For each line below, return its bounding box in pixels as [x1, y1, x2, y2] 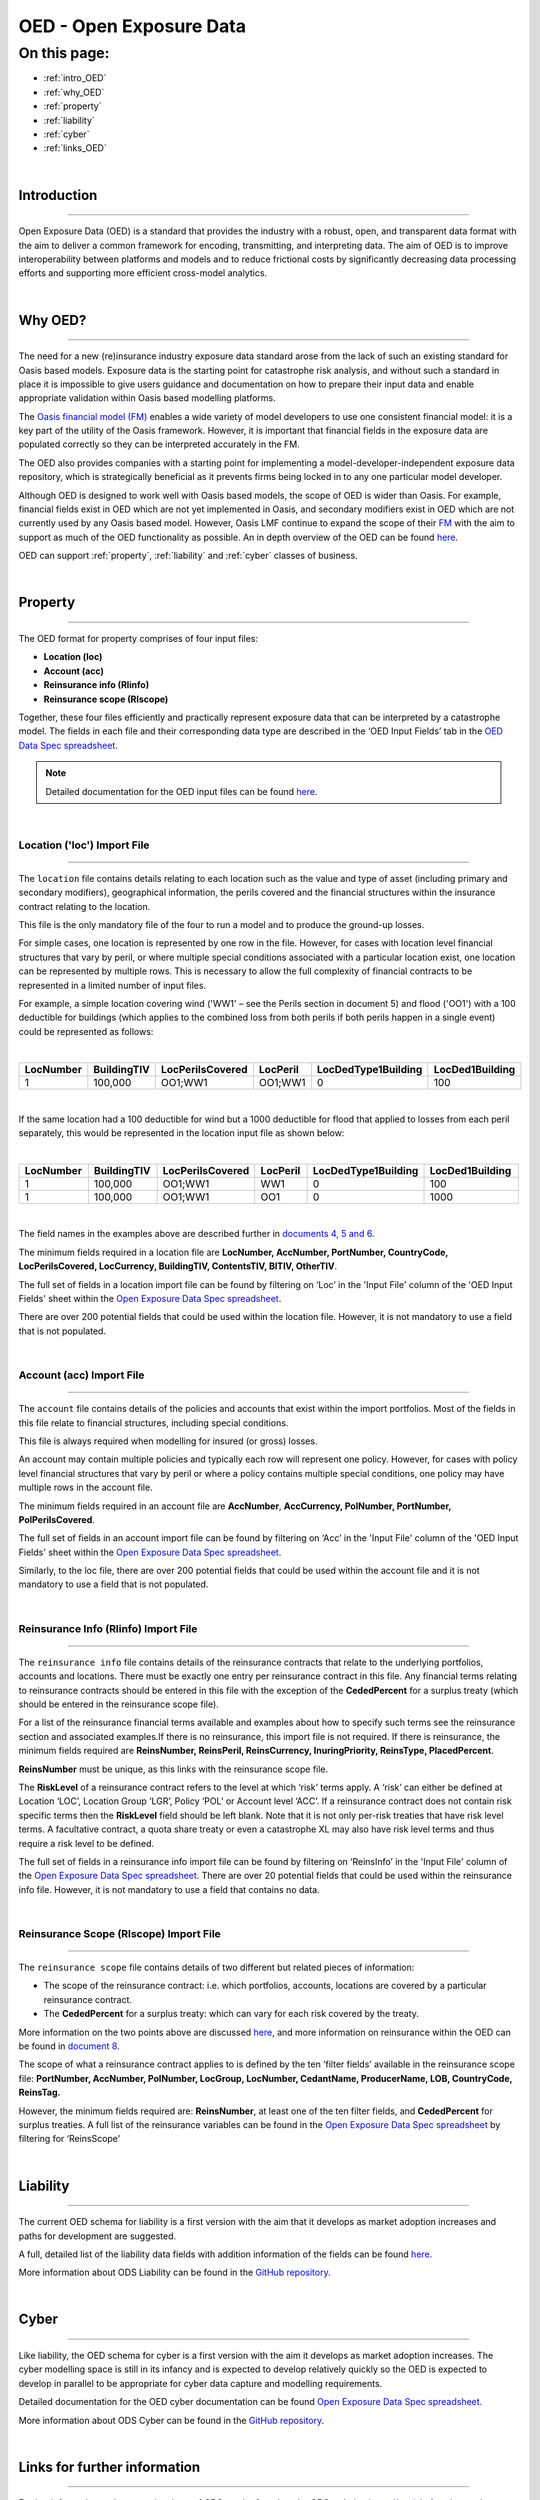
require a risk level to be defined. [18, 1837, 155, 1849]
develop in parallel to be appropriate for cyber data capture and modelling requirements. [18, 2377, 383, 2389]
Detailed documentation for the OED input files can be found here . [45, 785, 319, 797]
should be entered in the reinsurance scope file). [18, 1698, 219, 1710]
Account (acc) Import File [18, 1368, 145, 1382]
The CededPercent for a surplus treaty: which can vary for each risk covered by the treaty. [43, 2008, 420, 2020]
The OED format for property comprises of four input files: [18, 632, 259, 644]
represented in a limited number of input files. [18, 979, 207, 991]
